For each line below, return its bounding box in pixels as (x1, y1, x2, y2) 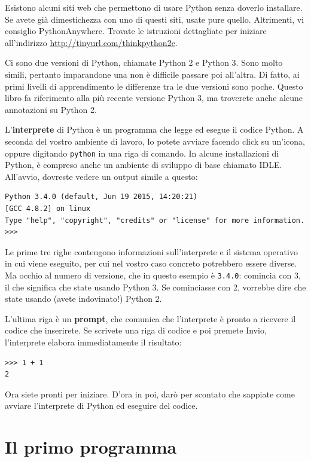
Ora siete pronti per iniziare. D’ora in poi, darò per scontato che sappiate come (5, 387, 295, 400)
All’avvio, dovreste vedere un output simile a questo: (5, 170, 198, 182)
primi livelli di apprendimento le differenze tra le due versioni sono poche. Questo (5, 79, 303, 92)
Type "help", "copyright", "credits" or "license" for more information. (5, 216, 305, 225)
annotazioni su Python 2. (5, 103, 97, 115)
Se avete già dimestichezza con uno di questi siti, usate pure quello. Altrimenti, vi (5, 13, 304, 25)
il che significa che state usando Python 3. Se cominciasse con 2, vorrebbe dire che (5, 280, 306, 293)
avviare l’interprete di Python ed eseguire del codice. (5, 399, 198, 412)
